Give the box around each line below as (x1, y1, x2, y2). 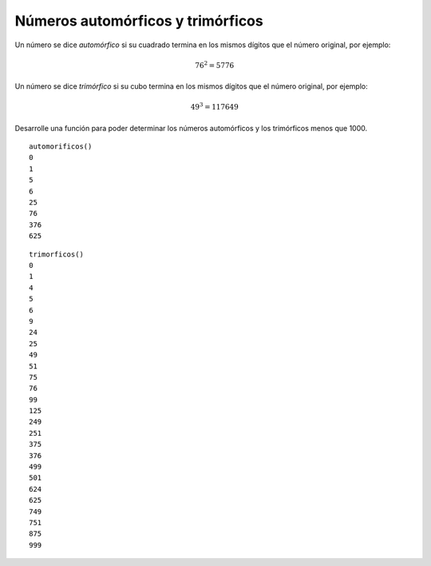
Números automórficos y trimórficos (14, 12, 263, 30)
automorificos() (29, 142, 93, 151)
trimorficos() (29, 249, 84, 259)
